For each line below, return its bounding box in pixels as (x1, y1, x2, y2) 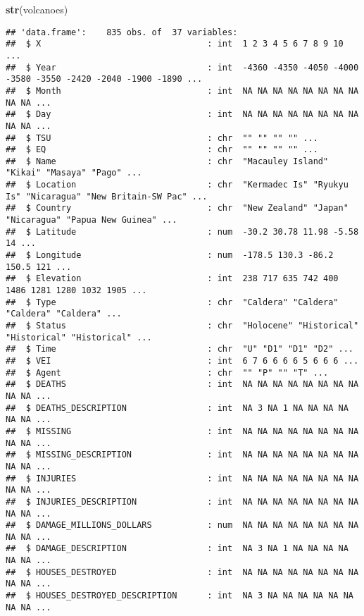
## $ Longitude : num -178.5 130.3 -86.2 (6, 250, 334, 261)
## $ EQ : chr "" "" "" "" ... (6, 144, 318, 155)
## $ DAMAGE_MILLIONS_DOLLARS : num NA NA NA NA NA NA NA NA (6, 520, 359, 531)
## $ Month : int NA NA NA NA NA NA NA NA (6, 85, 359, 96)
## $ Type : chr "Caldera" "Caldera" (6, 297, 339, 307)
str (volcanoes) (6, 2, 68, 16)
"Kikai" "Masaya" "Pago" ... (6, 168, 142, 178)
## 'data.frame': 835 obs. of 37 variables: (6, 27, 238, 37)
